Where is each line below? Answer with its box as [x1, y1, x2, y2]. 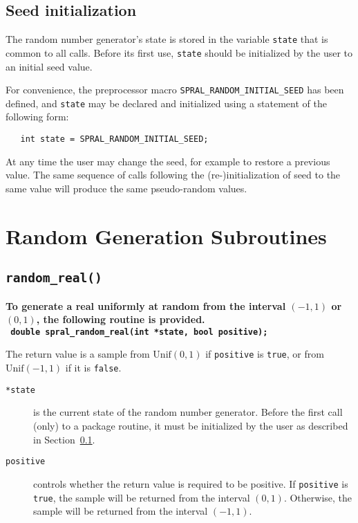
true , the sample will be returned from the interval [33, 490, 250, 504]
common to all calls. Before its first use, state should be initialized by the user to [6, 45, 353, 59]
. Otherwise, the [283, 490, 352, 504]
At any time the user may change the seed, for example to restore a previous [6, 154, 330, 168]
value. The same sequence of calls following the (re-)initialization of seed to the [6, 167, 341, 182]
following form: [6, 109, 69, 124]
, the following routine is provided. [36, 312, 205, 327]
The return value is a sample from [6, 347, 150, 361]
